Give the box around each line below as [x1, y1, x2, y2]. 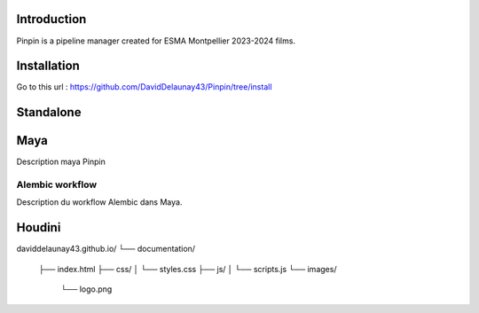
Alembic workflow [16, 178, 98, 191]
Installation [16, 59, 80, 74]
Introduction [16, 12, 87, 27]
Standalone [16, 105, 82, 120]
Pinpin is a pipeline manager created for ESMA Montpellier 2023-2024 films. [16, 35, 296, 46]
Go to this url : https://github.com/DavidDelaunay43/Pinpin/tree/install [16, 82, 272, 92]
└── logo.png [60, 284, 113, 294]
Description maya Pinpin [16, 156, 106, 168]
